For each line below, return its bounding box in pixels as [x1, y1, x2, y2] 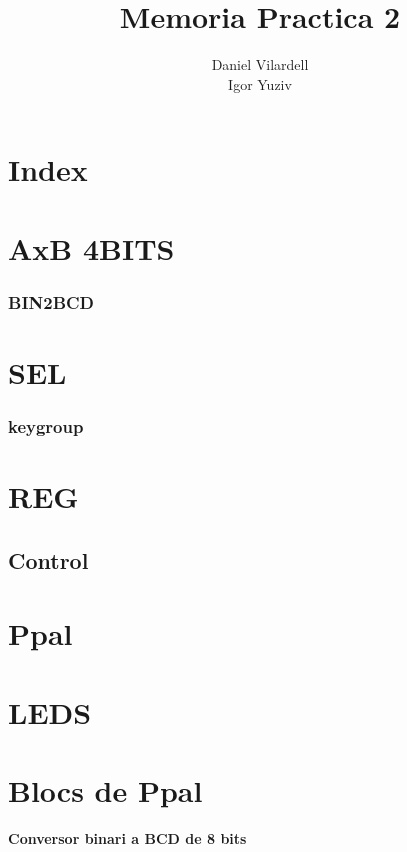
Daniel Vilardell [211, 54, 309, 75]
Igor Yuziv [228, 73, 292, 94]
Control [8, 544, 89, 575]
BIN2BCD [8, 289, 95, 314]
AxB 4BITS [8, 227, 175, 268]
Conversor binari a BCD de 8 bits [8, 827, 247, 848]
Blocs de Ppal [8, 770, 203, 811]
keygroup [8, 414, 84, 439]
